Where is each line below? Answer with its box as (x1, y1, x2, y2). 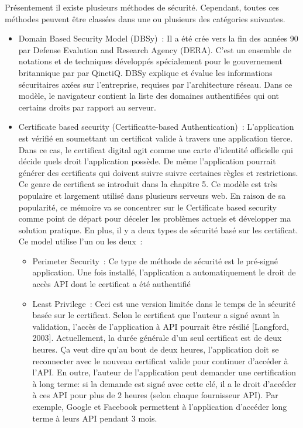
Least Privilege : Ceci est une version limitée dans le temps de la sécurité (32, 297, 295, 309)
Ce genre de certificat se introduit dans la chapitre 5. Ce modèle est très (18, 178, 278, 190)
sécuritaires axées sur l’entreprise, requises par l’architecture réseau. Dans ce (18, 78, 292, 90)
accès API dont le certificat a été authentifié (32, 278, 191, 290)
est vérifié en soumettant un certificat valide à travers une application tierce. (18, 132, 293, 144)
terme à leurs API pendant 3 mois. (32, 412, 157, 424)
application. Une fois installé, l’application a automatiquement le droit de (32, 266, 296, 278)
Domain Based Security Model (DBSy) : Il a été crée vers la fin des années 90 (18, 32, 298, 44)
